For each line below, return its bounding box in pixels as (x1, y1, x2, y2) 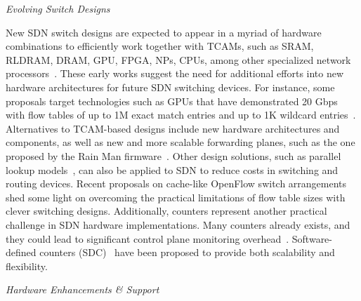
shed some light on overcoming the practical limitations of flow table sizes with (6, 189, 346, 204)
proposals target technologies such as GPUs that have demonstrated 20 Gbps (6, 93, 338, 108)
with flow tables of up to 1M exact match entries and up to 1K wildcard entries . (6, 107, 356, 122)
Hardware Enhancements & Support (6, 282, 159, 297)
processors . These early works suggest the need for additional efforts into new (6, 66, 344, 81)
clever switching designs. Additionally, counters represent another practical (6, 203, 327, 218)
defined (6, 245, 37, 260)
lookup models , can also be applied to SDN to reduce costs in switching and (6, 162, 339, 177)
